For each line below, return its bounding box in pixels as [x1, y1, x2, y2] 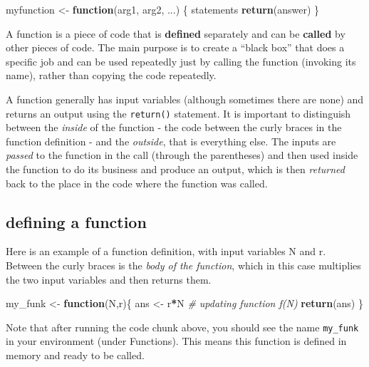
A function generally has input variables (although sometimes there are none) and [6, 91, 364, 106]
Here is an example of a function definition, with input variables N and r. [6, 244, 326, 259]
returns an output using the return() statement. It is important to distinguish [6, 105, 351, 120]
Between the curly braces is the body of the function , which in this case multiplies [6, 257, 361, 272]
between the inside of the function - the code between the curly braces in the [6, 120, 342, 135]
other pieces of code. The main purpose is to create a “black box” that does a [6, 40, 345, 55]
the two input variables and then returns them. [6, 272, 212, 286]
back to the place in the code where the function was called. [6, 175, 268, 190]
